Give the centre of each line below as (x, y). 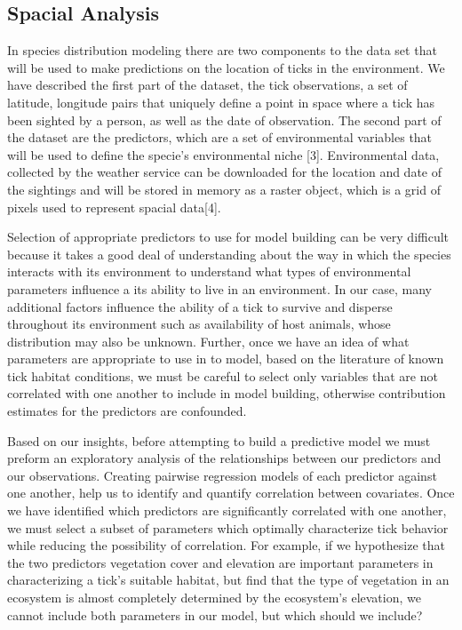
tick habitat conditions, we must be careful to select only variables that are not (223, 375)
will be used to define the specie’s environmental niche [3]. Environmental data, (223, 154)
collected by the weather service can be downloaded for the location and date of (225, 172)
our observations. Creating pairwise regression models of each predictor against (222, 475)
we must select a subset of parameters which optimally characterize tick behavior (228, 527)
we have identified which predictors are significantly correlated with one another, (227, 510)
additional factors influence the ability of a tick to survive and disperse (200, 306)
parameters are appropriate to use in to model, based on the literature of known (226, 359)
